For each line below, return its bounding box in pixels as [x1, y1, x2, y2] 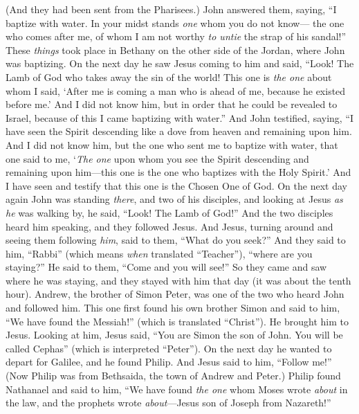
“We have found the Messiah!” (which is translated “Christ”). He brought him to [6, 314, 349, 328]
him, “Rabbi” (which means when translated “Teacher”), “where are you [6, 246, 313, 260]
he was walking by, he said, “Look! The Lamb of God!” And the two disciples [6, 205, 333, 219]
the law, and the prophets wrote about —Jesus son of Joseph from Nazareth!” [6, 395, 331, 410]
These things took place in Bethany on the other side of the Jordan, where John [6, 42, 345, 57]
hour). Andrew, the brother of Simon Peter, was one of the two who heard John [6, 287, 344, 301]
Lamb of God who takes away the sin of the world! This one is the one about [6, 69, 332, 84]
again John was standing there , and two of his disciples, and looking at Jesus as [6, 192, 343, 206]
